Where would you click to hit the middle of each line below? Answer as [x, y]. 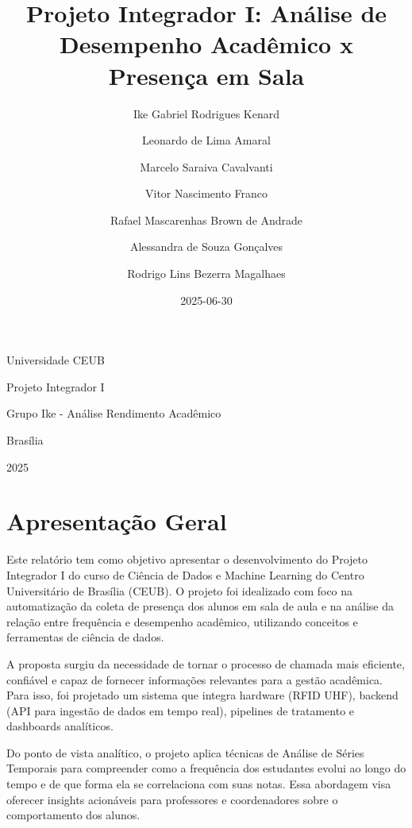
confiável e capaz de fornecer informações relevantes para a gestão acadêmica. [195, 679]
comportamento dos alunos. [73, 815]
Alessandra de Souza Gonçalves [206, 246]
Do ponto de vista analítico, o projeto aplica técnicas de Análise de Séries [185, 752]
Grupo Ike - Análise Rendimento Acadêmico [114, 413]
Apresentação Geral [117, 521]
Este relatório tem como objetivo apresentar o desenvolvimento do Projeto [187, 559]
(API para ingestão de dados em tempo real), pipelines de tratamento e [181, 710]
